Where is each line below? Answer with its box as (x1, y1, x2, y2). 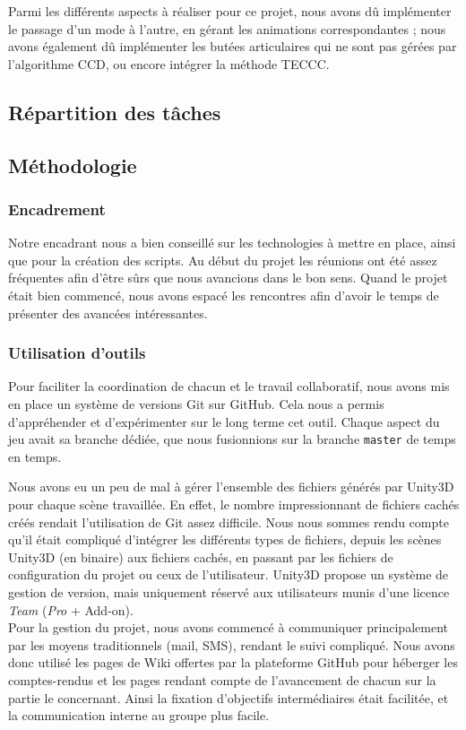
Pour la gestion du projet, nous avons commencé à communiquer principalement (8, 618, 448, 637)
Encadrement (8, 197, 106, 220)
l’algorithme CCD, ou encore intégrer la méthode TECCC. (8, 54, 330, 73)
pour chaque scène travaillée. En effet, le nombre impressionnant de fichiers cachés (8, 494, 460, 513)
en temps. (8, 447, 62, 465)
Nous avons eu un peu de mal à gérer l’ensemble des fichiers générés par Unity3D (8, 477, 454, 496)
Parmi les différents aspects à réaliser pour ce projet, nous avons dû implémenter (8, 2, 452, 20)
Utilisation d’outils (8, 342, 146, 364)
